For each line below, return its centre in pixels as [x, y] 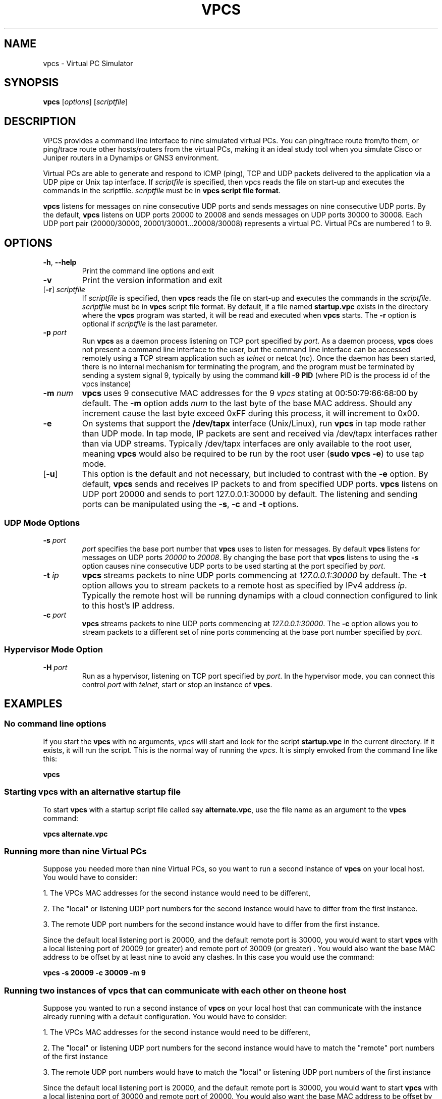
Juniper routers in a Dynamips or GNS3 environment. [131, 158]
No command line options [55, 724]
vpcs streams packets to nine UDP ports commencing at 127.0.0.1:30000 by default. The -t [254, 575]
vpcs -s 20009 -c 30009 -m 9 [94, 973]
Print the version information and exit [152, 280]
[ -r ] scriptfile [64, 290]
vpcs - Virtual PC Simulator [88, 63]
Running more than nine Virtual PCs [75, 851]
